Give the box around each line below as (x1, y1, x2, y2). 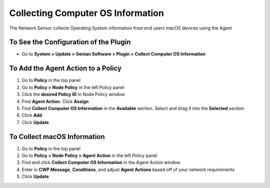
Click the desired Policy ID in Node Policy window (21, 91, 125, 97)
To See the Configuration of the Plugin (9, 38, 131, 46)
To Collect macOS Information (9, 132, 105, 141)
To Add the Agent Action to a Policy (9, 64, 122, 72)
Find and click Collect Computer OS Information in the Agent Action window (21, 159, 180, 165)
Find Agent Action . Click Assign (21, 98, 89, 104)
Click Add (21, 112, 42, 118)
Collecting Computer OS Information (9, 7, 164, 18)
